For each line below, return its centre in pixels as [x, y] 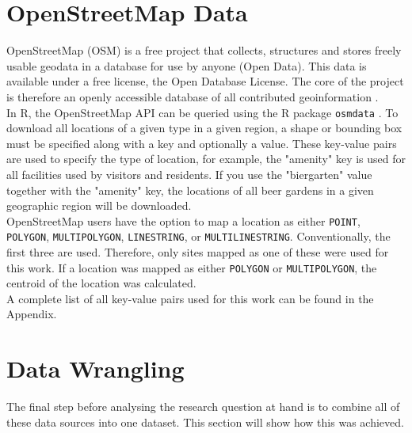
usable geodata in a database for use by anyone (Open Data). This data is [187, 65]
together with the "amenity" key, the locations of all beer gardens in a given [190, 190]
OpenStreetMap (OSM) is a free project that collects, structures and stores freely [204, 50]
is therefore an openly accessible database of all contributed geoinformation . [193, 96]
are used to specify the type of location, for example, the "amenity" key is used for [206, 159]
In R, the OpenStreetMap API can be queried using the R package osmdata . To [202, 112]
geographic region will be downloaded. [99, 205]
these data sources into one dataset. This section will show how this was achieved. [205, 422]
